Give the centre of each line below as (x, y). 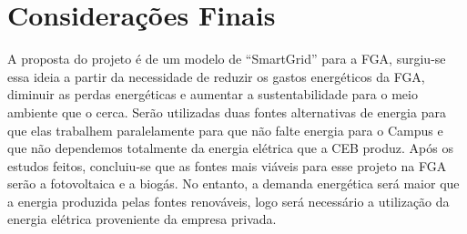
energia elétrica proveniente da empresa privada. (142, 219)
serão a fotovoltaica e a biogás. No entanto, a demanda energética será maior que (233, 183)
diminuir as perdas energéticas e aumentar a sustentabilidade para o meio (213, 94)
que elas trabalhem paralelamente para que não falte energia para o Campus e (225, 130)
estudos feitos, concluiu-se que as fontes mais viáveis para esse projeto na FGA (227, 165)
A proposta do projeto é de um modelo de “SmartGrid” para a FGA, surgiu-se (227, 59)
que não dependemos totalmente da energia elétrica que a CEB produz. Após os (230, 148)
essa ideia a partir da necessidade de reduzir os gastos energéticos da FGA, (216, 76)
